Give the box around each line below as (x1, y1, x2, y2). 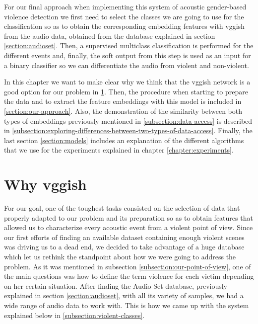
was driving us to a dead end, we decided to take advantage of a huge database (4, 242, 245, 252)
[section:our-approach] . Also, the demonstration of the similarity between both (4, 105, 242, 116)
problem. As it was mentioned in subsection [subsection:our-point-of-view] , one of (4, 261, 251, 271)
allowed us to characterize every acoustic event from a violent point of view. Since (4, 222, 253, 233)
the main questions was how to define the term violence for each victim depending (4, 271, 254, 281)
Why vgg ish (4, 174, 87, 194)
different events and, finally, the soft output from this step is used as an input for (4, 50, 251, 60)
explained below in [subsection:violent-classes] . (4, 310, 145, 320)
